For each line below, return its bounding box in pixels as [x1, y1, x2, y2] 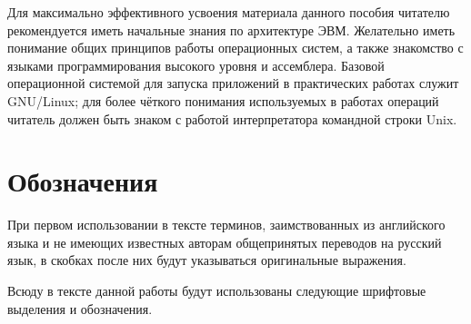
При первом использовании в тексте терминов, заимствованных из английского [7, 215, 446, 234]
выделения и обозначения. [7, 299, 153, 318]
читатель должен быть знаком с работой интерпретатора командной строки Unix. [7, 109, 457, 128]
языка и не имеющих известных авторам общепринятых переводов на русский [7, 232, 442, 251]
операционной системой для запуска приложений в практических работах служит [7, 74, 459, 93]
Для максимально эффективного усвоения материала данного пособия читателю [7, 3, 450, 21]
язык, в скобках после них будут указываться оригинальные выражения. [7, 250, 406, 270]
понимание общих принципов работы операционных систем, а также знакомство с [7, 38, 464, 57]
